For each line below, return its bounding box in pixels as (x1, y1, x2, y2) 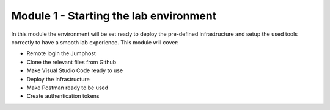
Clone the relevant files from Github (26, 58, 117, 66)
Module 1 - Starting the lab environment (11, 9, 217, 22)
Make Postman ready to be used (26, 84, 109, 91)
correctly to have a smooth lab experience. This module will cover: (11, 38, 179, 46)
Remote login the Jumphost (26, 50, 96, 57)
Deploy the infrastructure (26, 75, 90, 83)
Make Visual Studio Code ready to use (26, 67, 123, 74)
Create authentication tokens (26, 92, 100, 100)
